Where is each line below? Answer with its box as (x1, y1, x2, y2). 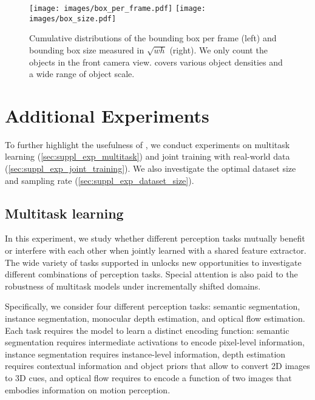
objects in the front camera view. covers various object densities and (29, 55, 283, 68)
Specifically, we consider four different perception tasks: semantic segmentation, (5, 300, 300, 313)
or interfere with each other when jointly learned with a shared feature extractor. (5, 243, 307, 256)
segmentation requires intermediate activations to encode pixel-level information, (5, 336, 305, 348)
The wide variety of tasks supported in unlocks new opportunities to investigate (5, 256, 302, 268)
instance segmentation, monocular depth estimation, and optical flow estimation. (5, 311, 305, 324)
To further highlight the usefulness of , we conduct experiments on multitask (5, 138, 290, 151)
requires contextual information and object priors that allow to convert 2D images (5, 359, 310, 372)
